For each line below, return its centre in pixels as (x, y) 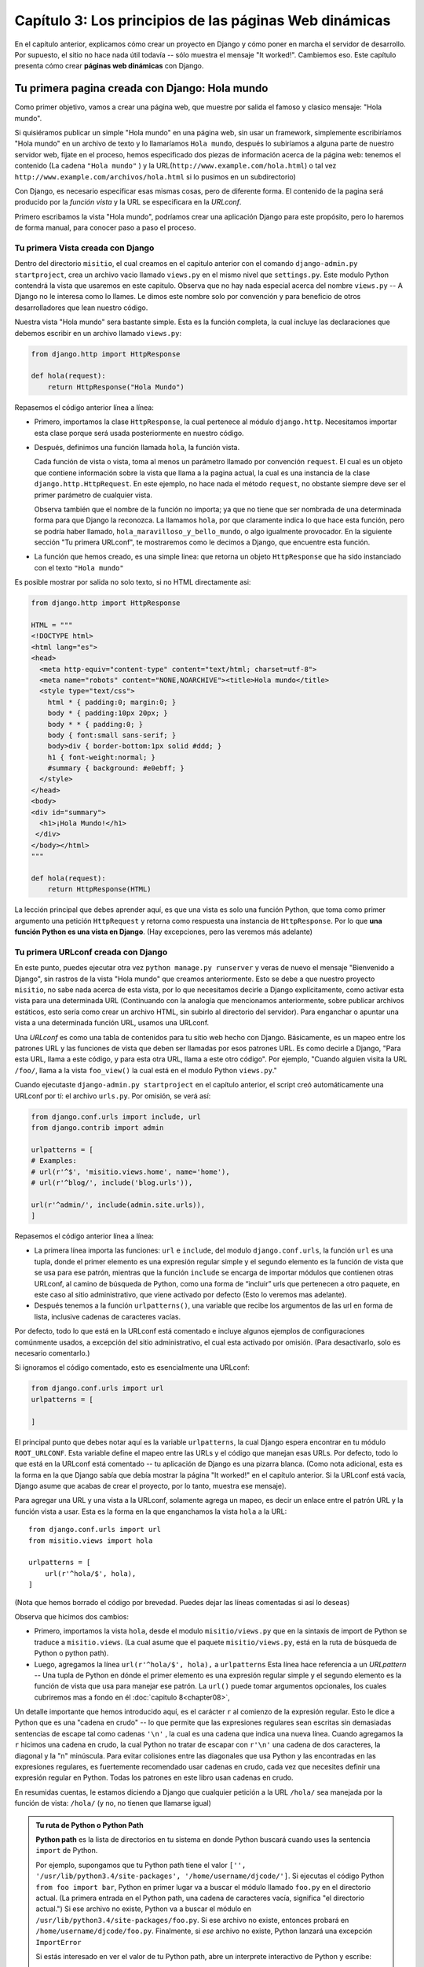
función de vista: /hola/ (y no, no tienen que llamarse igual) (113, 1803)
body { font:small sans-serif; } (112, 735)
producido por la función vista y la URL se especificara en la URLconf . (128, 202)
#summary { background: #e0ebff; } (116, 768)
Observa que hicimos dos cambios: (72, 1616)
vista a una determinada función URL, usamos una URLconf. (112, 1023)
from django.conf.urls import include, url (116, 1116)
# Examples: (54, 1161)
